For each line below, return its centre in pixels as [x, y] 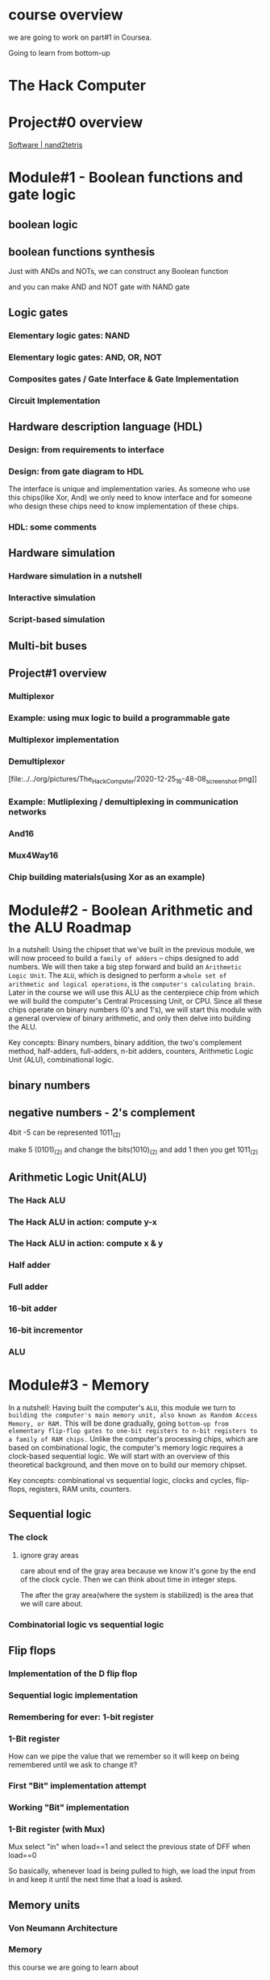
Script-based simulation [57, 620]
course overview [66, 15]
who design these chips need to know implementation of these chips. [124, 506]
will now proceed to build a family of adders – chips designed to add [124, 958]
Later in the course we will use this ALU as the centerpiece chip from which [134, 992]
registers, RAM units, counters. [80, 1489]
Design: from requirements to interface [87, 449]
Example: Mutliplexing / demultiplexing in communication [124, 802]
